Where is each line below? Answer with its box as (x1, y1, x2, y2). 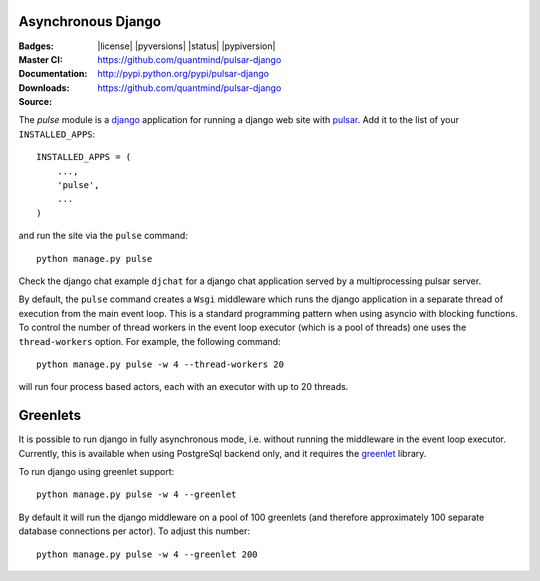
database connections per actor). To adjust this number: (18, 525, 250, 537)
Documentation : (18, 68, 88, 80)
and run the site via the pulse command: (18, 230, 189, 242)
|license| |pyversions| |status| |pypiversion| (97, 40, 276, 52)
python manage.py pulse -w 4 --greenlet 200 (36, 548, 259, 560)
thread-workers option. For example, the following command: (18, 335, 281, 347)
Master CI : (18, 53, 64, 65)
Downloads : (18, 81, 70, 94)
